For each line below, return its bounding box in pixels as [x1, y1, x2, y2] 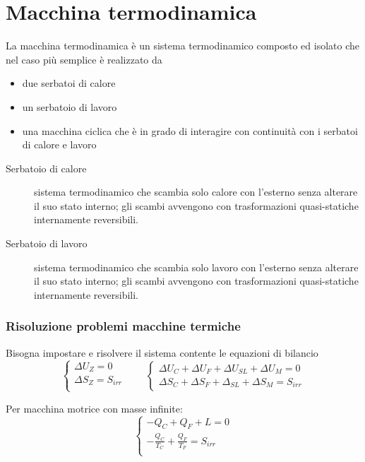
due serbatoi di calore [22, 76, 116, 90]
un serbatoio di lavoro [22, 99, 117, 114]
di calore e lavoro [22, 137, 97, 152]
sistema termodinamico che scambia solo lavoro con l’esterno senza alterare [34, 259, 359, 274]
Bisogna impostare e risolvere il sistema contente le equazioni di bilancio [6, 345, 318, 360]
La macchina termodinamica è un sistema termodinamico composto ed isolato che [6, 38, 360, 53]
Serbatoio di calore [6, 160, 87, 175]
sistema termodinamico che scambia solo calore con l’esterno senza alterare [34, 184, 358, 199]
